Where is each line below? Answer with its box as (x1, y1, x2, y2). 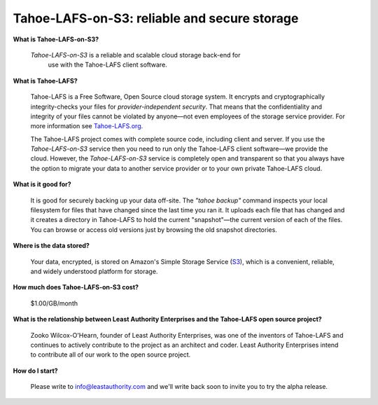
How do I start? (13, 366, 59, 375)
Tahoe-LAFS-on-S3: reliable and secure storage (13, 11, 299, 26)
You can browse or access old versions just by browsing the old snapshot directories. (30, 225, 278, 234)
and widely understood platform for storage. (30, 267, 158, 275)
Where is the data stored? (13, 242, 90, 250)
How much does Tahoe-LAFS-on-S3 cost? (13, 283, 139, 291)
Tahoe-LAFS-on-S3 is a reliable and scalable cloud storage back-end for (30, 50, 241, 59)
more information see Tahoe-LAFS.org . (30, 122, 143, 130)
